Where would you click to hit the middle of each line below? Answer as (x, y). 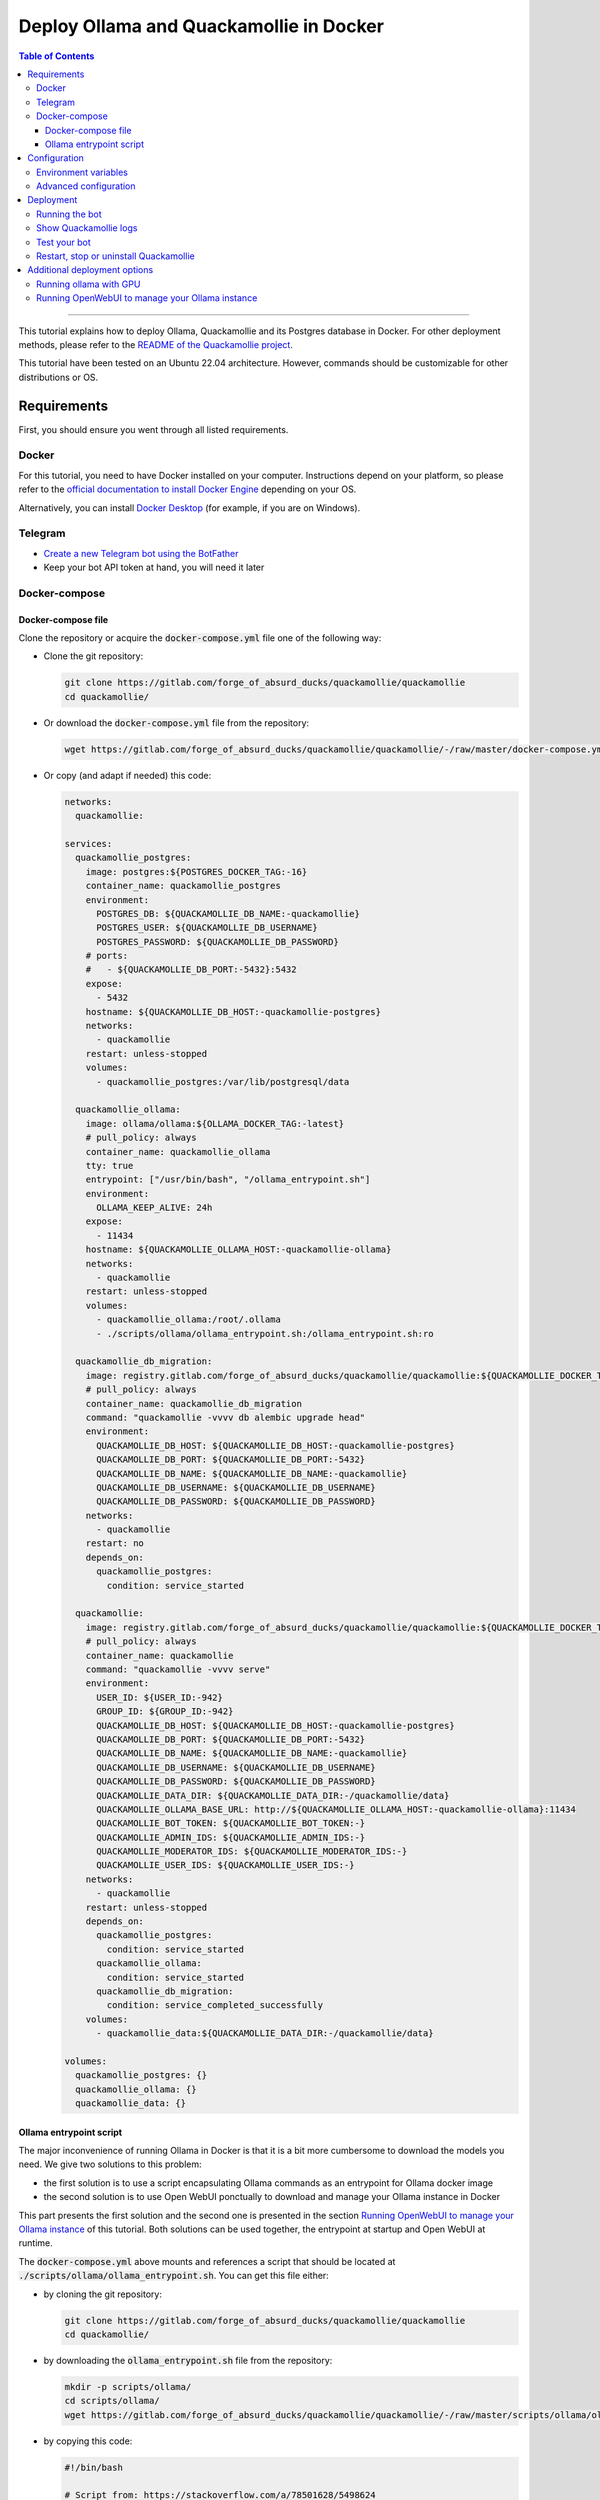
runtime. (36, 2243)
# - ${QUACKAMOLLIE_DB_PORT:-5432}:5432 (191, 969)
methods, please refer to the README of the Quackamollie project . (156, 344)
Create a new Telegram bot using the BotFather (141, 553)
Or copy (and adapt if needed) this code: (127, 775)
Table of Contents (56, 56)
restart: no (115, 1543)
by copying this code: (88, 2441)
